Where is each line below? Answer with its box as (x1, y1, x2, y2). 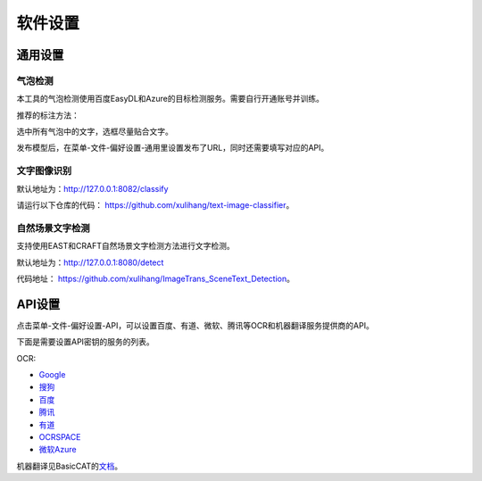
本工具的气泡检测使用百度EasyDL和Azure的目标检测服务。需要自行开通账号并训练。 (16, 94, 325, 104)
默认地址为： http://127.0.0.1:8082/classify (16, 183, 169, 194)
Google (38, 369, 66, 380)
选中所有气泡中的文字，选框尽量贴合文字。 (16, 126, 173, 137)
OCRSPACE (38, 431, 81, 442)
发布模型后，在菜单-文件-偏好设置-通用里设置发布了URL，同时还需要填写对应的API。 (16, 143, 329, 153)
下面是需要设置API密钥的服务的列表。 (16, 336, 155, 347)
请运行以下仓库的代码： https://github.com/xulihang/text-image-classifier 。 (16, 200, 295, 211)
